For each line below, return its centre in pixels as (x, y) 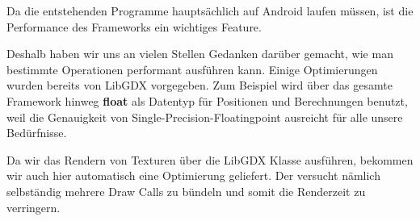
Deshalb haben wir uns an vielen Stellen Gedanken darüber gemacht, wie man (200, 54)
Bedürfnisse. (37, 133)
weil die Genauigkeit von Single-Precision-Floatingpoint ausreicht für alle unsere (205, 117)
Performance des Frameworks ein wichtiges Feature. (134, 26)
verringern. (34, 207)
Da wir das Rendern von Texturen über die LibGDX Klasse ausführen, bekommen (210, 159)
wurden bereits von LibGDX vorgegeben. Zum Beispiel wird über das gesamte (199, 85)
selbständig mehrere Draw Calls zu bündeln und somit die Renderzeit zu (186, 191)
